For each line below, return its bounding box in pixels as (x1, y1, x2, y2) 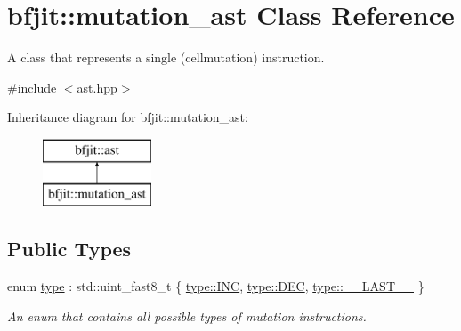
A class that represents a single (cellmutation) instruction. (7, 48, 325, 67)
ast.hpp (77, 77, 117, 96)
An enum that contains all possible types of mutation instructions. (7, 306, 367, 325)
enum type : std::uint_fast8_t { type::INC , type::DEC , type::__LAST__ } (7, 277, 425, 295)
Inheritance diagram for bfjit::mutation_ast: (7, 108, 248, 126)
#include (7, 77, 57, 96)
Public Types (7, 235, 132, 262)
